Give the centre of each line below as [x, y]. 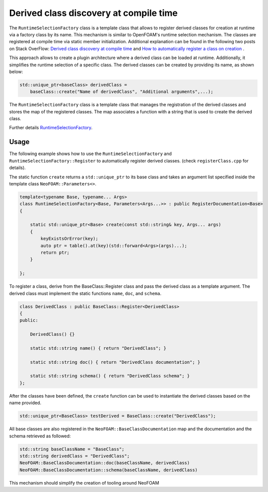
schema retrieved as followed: [40, 436]
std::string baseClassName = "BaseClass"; [72, 449]
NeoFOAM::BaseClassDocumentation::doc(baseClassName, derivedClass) [105, 463]
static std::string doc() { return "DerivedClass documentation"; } [115, 362]
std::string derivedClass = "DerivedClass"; [75, 456]
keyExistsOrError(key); [69, 239]
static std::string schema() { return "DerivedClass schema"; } [110, 376]
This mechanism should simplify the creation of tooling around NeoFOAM [84, 483]
